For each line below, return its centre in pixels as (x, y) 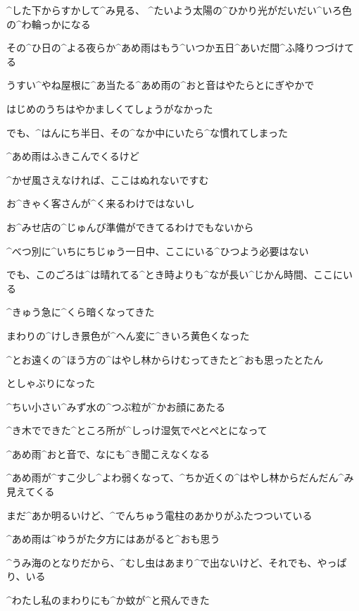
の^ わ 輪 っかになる (49, 24)
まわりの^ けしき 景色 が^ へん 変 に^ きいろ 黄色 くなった (128, 335)
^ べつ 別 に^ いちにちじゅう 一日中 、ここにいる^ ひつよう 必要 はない (158, 251)
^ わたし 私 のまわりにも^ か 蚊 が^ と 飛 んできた (108, 600)
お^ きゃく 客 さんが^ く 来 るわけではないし (101, 203)
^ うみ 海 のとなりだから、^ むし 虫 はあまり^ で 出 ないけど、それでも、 (162, 562)
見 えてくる (31, 492)
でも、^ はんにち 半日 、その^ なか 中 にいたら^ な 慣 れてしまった (147, 132)
